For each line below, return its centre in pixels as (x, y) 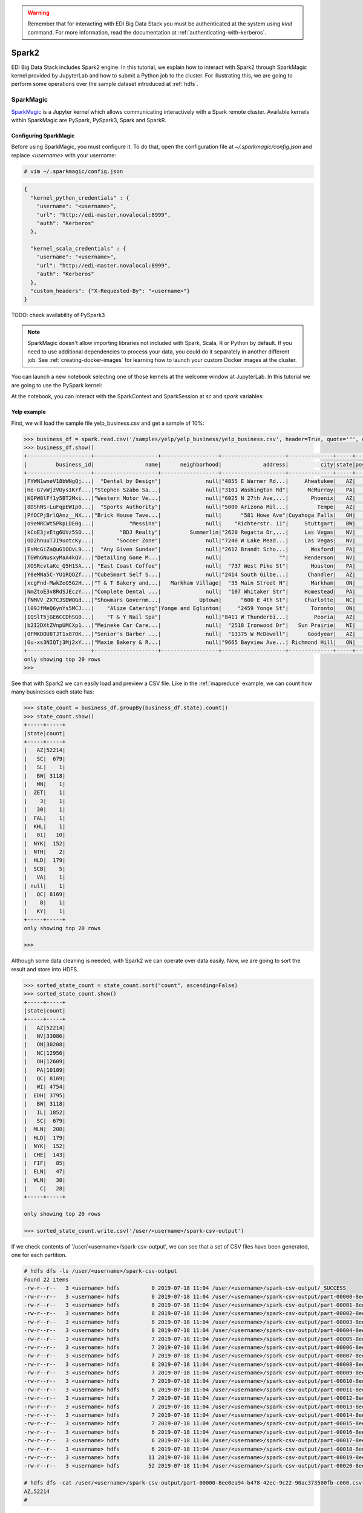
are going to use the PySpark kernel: (57, 385)
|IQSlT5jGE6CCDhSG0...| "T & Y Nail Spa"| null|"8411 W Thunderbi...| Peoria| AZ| (190, 617)
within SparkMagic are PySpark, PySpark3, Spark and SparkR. (89, 120)
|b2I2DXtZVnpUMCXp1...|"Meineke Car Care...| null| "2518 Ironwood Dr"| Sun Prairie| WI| (190, 625)
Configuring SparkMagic (43, 136)
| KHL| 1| (45, 826)
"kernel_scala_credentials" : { (78, 249)
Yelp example (28, 412)
